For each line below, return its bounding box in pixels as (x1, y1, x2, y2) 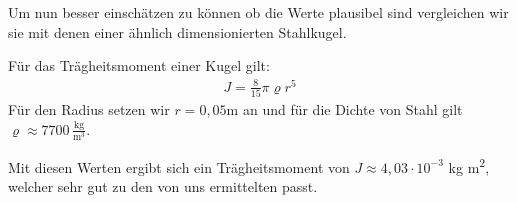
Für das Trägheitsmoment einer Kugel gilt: (8, 55, 270, 76)
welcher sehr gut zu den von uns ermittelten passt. (8, 176, 318, 197)
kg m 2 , (448, 153, 490, 177)
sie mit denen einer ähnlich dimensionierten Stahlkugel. (8, 21, 347, 42)
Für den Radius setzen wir (8, 99, 170, 120)
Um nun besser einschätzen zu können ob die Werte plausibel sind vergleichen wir (8, 2, 509, 22)
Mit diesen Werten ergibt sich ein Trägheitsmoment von (8, 156, 350, 177)
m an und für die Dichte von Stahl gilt (226, 99, 463, 120)
